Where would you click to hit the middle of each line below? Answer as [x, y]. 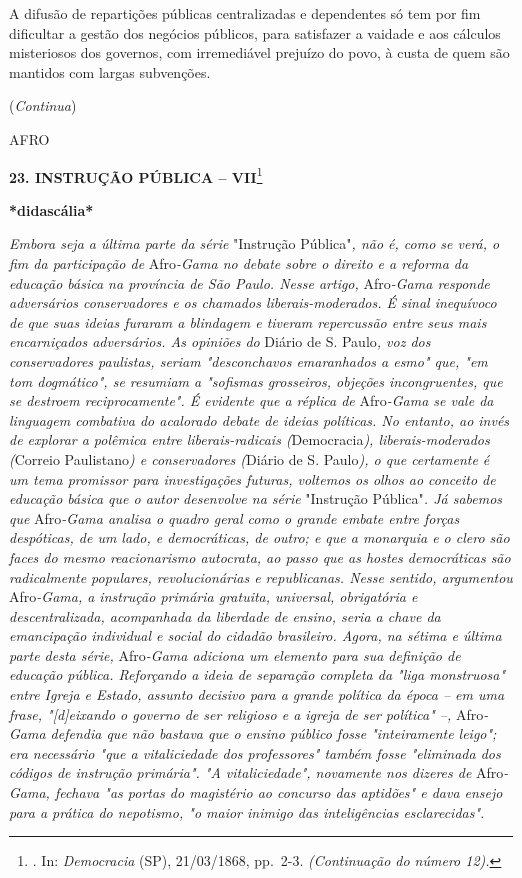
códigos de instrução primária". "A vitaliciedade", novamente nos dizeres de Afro [256, 772]
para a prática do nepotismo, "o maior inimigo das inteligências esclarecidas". [247, 811]
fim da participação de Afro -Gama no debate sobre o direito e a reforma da [239, 263]
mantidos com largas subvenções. [110, 71]
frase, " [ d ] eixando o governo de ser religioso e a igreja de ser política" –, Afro [246, 713]
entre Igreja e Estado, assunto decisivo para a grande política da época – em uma [257, 694]
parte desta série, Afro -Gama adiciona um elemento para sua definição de [235, 654]
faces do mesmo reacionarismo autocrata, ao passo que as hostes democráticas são [260, 556]
